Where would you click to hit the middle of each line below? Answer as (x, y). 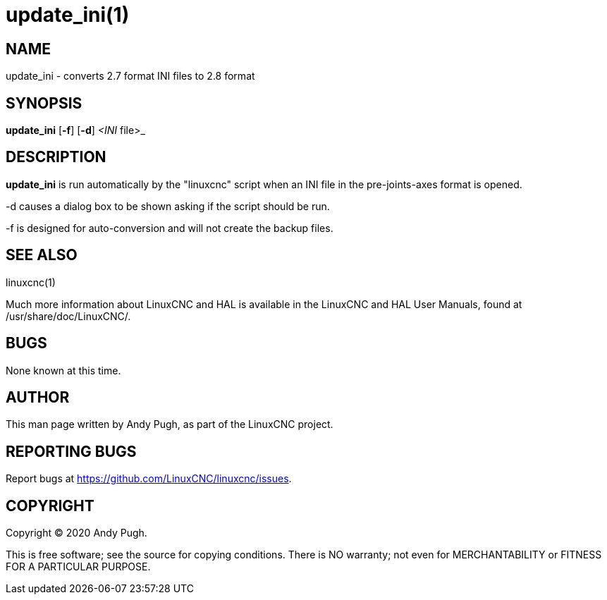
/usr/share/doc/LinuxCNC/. (68, 316)
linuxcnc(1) (31, 282)
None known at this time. (63, 370)
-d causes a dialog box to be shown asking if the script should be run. (168, 206)
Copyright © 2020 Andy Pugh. (76, 533)
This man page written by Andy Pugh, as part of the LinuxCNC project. (170, 424)
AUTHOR (38, 397)
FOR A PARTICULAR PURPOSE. (78, 567)
